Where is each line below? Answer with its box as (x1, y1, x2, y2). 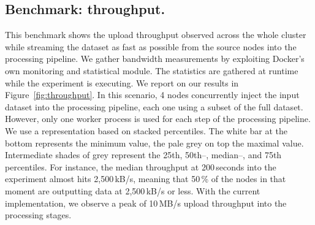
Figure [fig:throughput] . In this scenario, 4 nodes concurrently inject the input (5, 88, 300, 101)
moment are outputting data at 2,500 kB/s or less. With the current (5, 184, 260, 197)
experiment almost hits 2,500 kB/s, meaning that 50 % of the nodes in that (5, 172, 286, 185)
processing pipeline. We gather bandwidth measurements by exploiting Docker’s (5, 52, 305, 65)
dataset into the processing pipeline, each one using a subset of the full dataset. (5, 100, 303, 113)
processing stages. (5, 208, 72, 221)
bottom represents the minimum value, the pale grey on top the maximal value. (5, 136, 304, 149)
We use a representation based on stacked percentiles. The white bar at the (5, 124, 287, 137)
